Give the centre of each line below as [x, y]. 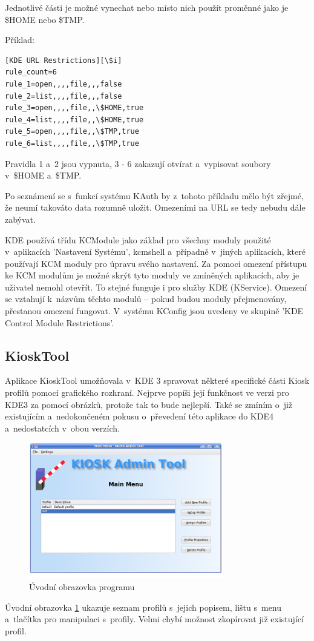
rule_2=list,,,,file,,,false [64, 96]
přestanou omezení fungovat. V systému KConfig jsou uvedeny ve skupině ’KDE [154, 311]
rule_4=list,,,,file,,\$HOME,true [74, 120]
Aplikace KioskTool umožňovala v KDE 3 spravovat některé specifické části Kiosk [157, 380]
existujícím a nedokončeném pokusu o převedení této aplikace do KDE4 [139, 416]
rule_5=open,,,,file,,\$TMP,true [72, 132]
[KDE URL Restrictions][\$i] [64, 60]
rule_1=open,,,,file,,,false [64, 84]
